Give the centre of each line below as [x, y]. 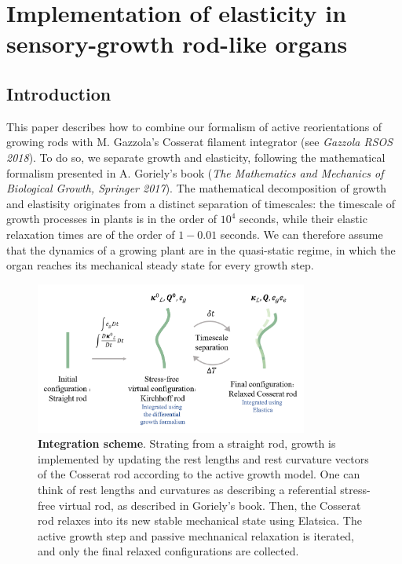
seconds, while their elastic [303, 219]
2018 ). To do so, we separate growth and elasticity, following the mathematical [196, 157]
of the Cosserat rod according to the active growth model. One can [199, 474]
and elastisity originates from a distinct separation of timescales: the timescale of [201, 203]
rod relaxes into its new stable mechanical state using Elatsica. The [200, 520]
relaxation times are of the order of [91, 234]
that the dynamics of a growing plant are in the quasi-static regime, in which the [201, 249]
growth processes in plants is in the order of [112, 219]
